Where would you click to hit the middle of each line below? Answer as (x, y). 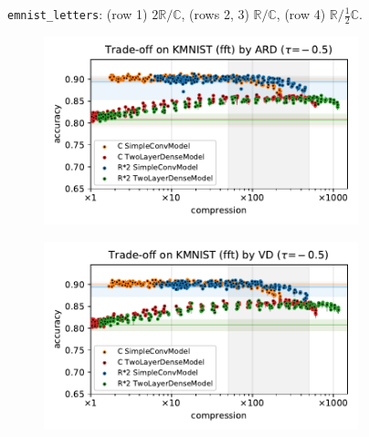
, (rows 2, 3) (215, 14)
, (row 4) (301, 14)
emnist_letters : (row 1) (78, 14)
